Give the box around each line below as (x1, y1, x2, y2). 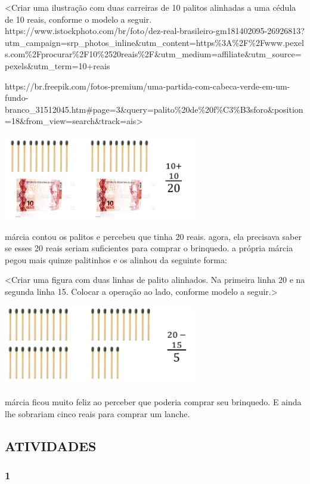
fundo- (5, 91, 29, 104)
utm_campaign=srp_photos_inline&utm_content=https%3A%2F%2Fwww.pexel (5, 36, 304, 48)
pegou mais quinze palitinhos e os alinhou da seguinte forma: (5, 253, 227, 266)
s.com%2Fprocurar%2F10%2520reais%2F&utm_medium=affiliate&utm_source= (5, 48, 302, 60)
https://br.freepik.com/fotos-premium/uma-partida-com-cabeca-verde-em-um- (5, 79, 290, 92)
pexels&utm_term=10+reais (5, 59, 110, 72)
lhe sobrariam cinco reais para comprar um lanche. (5, 407, 190, 420)
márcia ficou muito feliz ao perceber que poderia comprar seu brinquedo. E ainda (5, 396, 302, 408)
